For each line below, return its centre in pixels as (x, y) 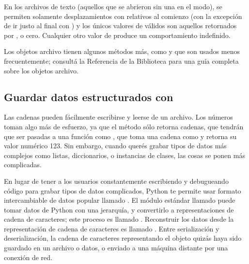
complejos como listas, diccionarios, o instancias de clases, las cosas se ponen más (124, 155)
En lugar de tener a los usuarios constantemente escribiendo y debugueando (116, 181)
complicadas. (23, 165)
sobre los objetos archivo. (41, 70)
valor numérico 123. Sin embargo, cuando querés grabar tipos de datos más (115, 146)
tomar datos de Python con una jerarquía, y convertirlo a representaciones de (119, 209)
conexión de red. (28, 257)
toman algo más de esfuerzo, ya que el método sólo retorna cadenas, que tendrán (124, 126)
